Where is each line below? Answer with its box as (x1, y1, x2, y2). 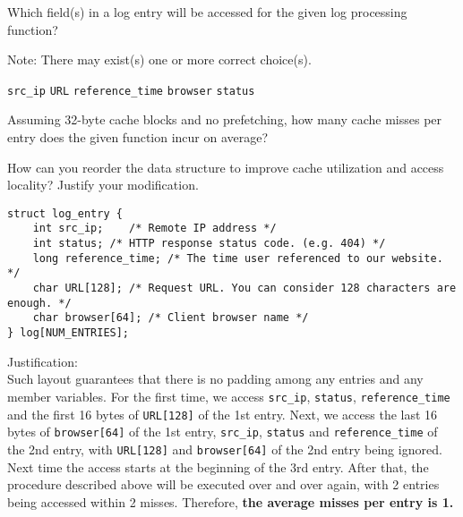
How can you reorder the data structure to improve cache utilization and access (7, 157, 444, 176)
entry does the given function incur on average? (7, 128, 269, 147)
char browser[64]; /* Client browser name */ (32, 311, 309, 325)
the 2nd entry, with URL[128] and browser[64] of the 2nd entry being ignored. (7, 439, 442, 458)
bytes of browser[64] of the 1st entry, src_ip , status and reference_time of (7, 422, 438, 441)
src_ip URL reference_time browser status (7, 84, 255, 97)
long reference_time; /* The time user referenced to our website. (32, 251, 443, 265)
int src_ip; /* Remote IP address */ (32, 222, 277, 235)
